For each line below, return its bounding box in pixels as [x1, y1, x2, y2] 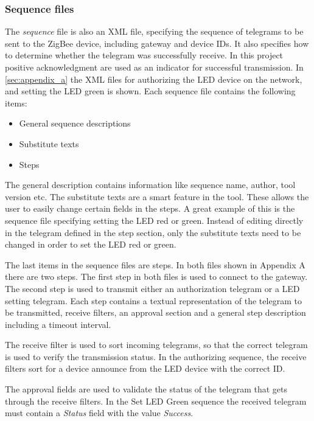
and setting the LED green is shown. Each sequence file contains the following [5, 85, 296, 97]
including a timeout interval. [5, 318, 111, 330]
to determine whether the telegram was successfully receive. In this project [5, 49, 284, 61]
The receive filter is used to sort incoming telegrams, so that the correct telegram [5, 338, 308, 351]
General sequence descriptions [19, 117, 131, 130]
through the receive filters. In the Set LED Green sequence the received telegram [5, 394, 307, 407]
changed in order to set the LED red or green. [5, 238, 176, 251]
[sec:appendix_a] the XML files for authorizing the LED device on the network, [5, 72, 302, 85]
